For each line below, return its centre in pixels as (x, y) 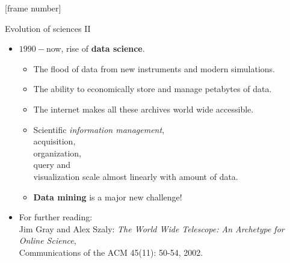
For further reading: (56, 217)
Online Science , (48, 240)
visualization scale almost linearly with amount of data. (136, 176)
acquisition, (54, 141)
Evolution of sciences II (48, 28)
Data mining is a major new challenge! (108, 196)
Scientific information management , (99, 129)
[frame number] (33, 8)
